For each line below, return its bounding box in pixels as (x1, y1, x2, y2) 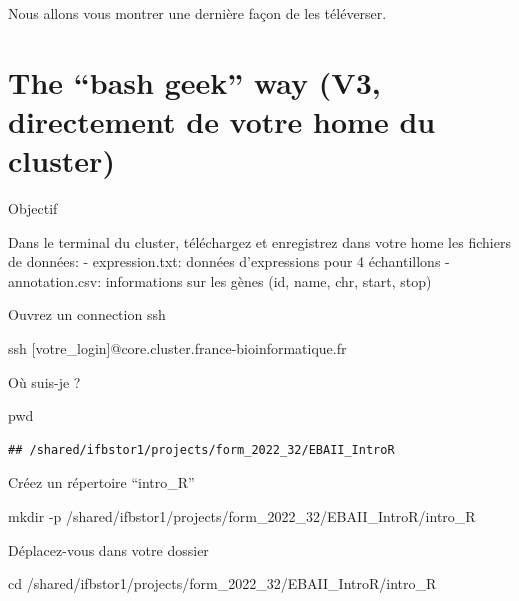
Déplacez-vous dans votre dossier (8, 539, 209, 560)
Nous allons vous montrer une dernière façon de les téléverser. (8, 3, 387, 23)
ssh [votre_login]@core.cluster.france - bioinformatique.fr (8, 338, 347, 359)
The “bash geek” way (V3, (8, 61, 381, 102)
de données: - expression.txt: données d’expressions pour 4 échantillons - (8, 251, 450, 272)
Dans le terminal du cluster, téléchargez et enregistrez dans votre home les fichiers (8, 231, 511, 252)
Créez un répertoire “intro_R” (8, 472, 195, 493)
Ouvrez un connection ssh (8, 304, 166, 325)
